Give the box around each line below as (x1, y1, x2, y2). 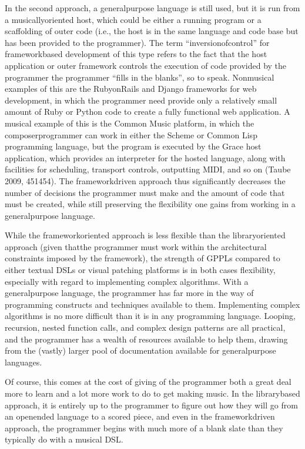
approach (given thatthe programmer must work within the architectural (5, 240, 267, 252)
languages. (5, 355, 42, 368)
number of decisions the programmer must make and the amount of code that (5, 186, 285, 198)
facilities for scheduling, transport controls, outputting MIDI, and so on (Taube (5, 163, 291, 175)
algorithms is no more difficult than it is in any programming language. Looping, (5, 310, 296, 322)
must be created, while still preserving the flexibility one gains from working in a (5, 198, 296, 210)
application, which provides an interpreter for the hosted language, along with (5, 151, 286, 164)
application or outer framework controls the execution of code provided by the (5, 59, 287, 71)
